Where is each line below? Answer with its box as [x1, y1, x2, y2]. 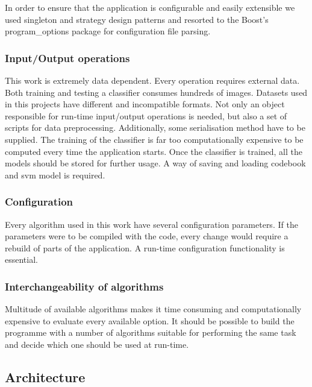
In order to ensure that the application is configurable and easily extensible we [5, 1, 295, 13]
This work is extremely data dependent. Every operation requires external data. [5, 74, 300, 86]
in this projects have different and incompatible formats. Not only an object [5, 98, 285, 110]
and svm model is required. [5, 168, 105, 181]
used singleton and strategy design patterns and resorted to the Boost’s [5, 13, 269, 25]
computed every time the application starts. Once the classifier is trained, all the [5, 145, 303, 157]
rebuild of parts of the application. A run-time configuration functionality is [5, 241, 285, 254]
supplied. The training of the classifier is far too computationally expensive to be [5, 133, 304, 145]
